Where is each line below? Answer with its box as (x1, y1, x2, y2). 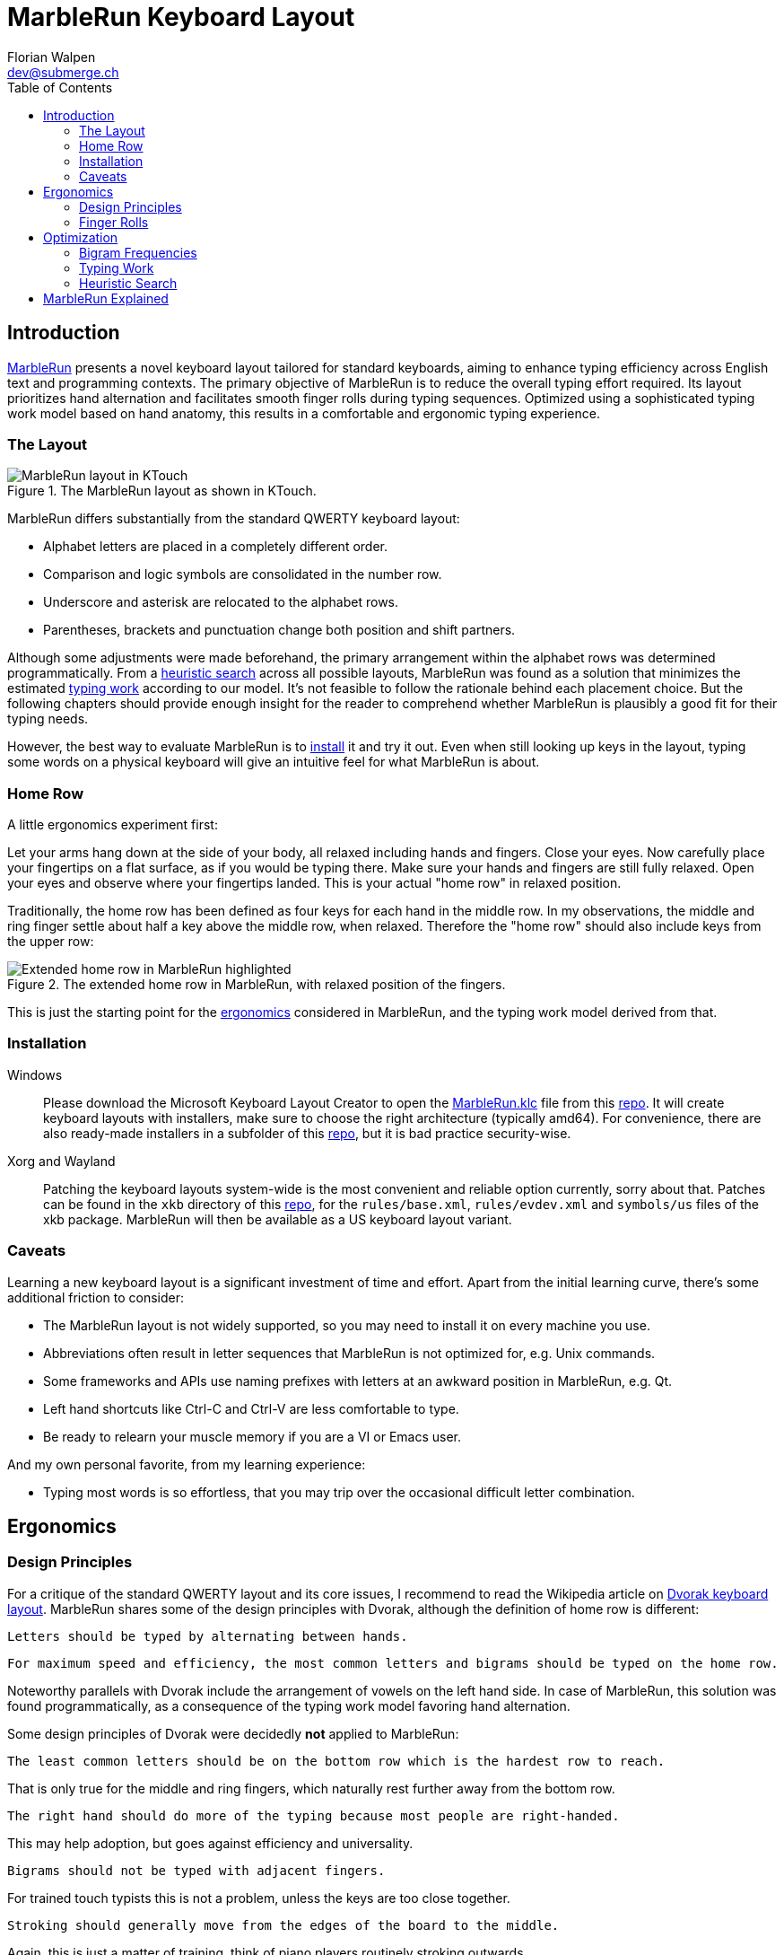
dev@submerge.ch (7, 64, 119, 80)
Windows (7, 1066, 63, 1083)
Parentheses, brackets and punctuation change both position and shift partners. (43, 622, 516, 638)
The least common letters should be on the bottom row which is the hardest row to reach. (7, 1753, 666, 1768)
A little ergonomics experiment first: (7, 817, 218, 833)
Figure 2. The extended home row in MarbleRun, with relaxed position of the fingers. (7, 977, 506, 993)
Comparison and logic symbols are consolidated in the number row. (43, 566, 442, 583)
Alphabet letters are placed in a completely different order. (43, 539, 388, 555)
